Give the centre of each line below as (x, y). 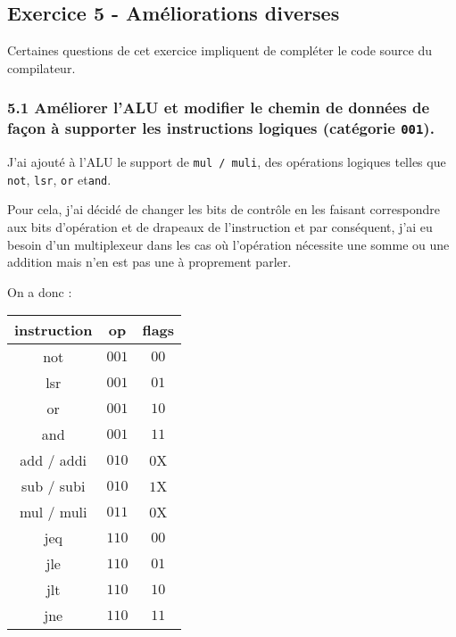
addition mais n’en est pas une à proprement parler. (149, 262)
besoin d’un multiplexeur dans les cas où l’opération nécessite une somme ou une (228, 244)
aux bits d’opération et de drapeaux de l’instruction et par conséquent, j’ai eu (220, 227)
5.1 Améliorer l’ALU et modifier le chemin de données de (219, 108)
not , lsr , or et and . (59, 179)
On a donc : (40, 291)
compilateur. (41, 67)
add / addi (54, 460)
